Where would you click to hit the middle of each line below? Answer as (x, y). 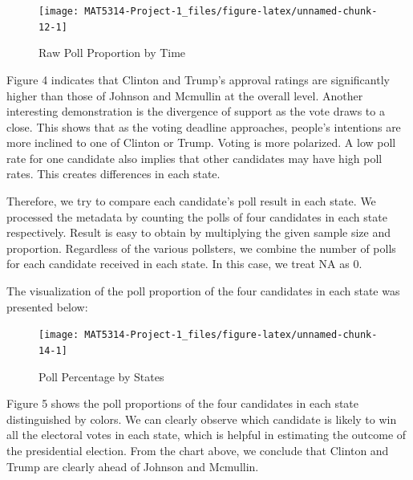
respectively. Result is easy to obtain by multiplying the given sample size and (199, 232)
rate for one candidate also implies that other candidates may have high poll (194, 158)
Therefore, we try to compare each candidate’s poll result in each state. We (191, 201)
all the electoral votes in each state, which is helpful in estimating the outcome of (206, 435)
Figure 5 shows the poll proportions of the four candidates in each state (183, 403)
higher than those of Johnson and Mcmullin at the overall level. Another (185, 95)
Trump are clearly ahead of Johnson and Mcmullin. (133, 466)
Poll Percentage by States (101, 376)
